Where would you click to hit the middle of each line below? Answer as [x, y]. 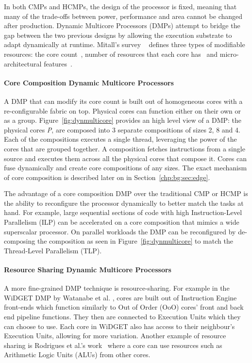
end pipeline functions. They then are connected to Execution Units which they [122, 317]
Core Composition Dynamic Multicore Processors [89, 82]
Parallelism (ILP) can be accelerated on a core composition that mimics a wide [122, 222]
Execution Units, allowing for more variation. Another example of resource [115, 336]
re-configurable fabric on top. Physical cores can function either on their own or [122, 110]
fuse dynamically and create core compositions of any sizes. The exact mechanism [126, 168]
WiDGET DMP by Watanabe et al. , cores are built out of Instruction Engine [120, 297]
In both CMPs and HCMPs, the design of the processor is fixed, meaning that [120, 6]
